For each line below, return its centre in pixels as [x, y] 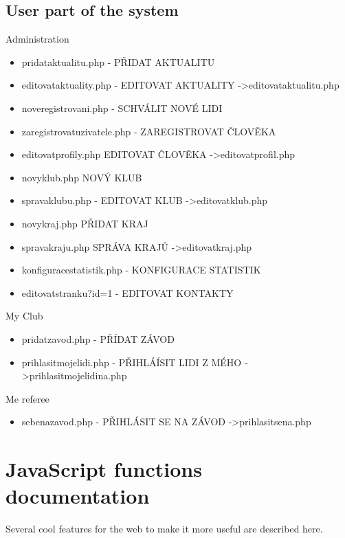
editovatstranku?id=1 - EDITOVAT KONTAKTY [127, 292]
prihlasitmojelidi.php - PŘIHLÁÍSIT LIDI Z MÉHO [132, 362]
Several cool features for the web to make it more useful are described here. [164, 529]
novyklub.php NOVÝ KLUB [82, 177]
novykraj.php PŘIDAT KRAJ [85, 223]
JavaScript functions [104, 469]
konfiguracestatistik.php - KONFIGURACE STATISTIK [141, 270]
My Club [24, 316]
